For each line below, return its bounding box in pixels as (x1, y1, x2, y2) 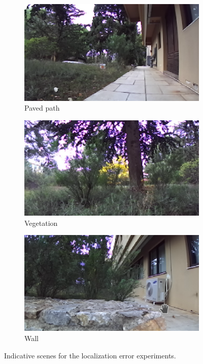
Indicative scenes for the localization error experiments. (4, 350, 176, 360)
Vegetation (24, 217, 58, 228)
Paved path (24, 102, 60, 113)
